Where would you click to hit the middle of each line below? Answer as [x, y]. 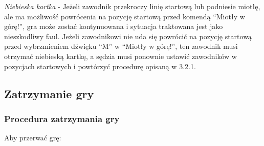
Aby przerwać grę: [33, 138]
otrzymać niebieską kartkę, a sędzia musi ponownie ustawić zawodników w [120, 56]
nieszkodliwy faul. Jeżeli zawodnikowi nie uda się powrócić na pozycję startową [128, 36]
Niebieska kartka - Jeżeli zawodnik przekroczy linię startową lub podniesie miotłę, [132, 6]
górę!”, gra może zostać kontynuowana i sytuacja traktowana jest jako [114, 26]
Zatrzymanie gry [49, 93]
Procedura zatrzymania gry [62, 118]
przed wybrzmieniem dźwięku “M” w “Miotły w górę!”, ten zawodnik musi [121, 46]
